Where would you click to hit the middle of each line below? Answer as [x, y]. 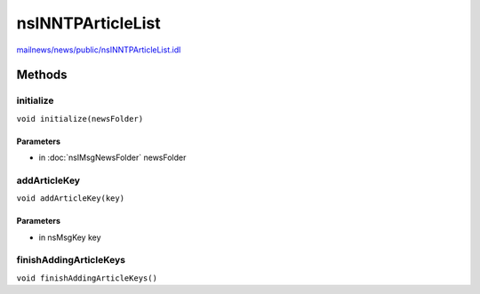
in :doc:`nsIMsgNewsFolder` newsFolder [112, 158]
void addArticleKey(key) [70, 199]
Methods [42, 75]
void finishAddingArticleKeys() [87, 278]
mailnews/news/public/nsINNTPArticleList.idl [99, 50]
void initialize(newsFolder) [80, 119]
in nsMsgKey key [70, 237]
